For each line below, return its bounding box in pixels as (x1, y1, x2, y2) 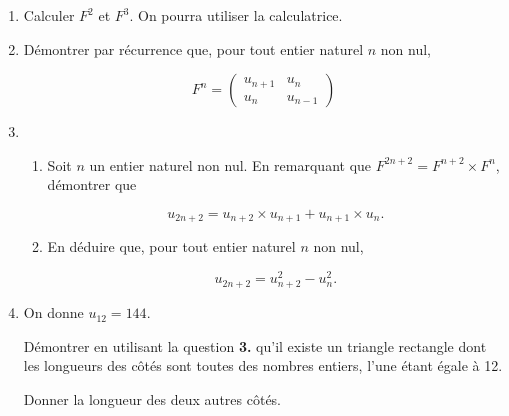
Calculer (23, 5, 75, 25)
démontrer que (47, 174, 137, 195)
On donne (23, 302, 84, 323)
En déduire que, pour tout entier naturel (47, 236, 296, 257)
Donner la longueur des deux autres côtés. (23, 389, 282, 410)
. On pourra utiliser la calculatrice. (129, 5, 343, 25)
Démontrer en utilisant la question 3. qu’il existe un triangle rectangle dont (23, 335, 487, 356)
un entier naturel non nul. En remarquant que (89, 154, 372, 175)
